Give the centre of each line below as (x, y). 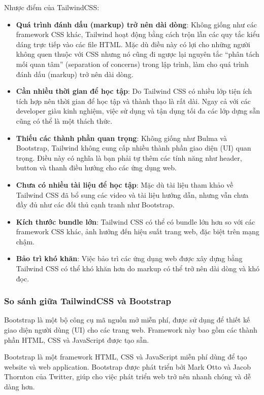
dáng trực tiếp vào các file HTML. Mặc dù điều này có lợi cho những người (133, 44)
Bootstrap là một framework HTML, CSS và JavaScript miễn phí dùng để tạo (126, 357)
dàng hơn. (20, 387)
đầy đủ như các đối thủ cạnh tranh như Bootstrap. (95, 205)
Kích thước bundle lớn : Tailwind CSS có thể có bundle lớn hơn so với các (136, 221)
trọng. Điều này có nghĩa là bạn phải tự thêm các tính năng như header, (129, 157)
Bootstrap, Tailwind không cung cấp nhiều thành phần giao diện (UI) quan (134, 148)
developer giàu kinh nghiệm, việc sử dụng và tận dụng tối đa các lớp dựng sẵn (138, 111)
